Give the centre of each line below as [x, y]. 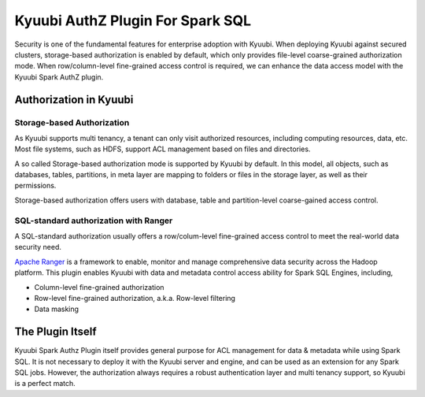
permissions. [35, 186]
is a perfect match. [45, 384]
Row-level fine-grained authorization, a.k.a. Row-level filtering [135, 298]
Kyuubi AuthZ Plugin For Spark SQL [133, 20]
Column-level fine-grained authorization [99, 287]
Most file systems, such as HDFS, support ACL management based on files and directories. [163, 149]
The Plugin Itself [56, 332]
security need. [38, 247]
